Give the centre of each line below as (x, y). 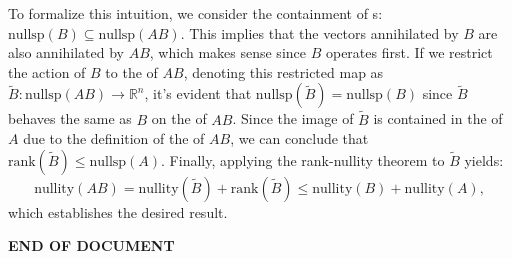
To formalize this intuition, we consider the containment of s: (195, 13)
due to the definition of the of (114, 138)
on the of (179, 118)
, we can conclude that (299, 138)
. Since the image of (293, 118)
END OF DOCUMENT (91, 245)
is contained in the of (438, 118)
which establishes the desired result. (118, 211)
